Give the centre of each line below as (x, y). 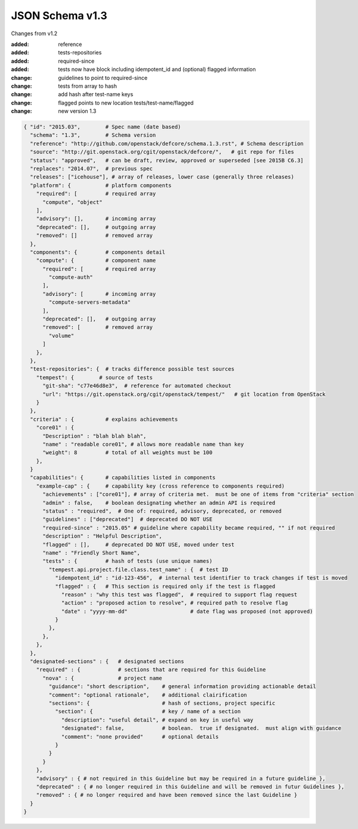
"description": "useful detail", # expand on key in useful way (157, 720)
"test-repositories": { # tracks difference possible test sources (132, 369)
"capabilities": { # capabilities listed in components (123, 478)
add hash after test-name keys (96, 94)
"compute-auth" (71, 277)
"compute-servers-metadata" (90, 302)
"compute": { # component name (96, 261)
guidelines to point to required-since (103, 78)
